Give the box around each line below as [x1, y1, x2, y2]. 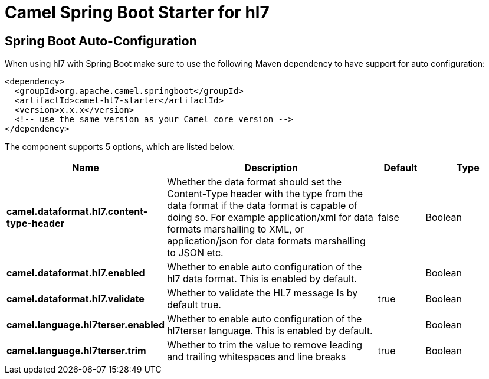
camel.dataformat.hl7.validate [6, 293, 145, 305]
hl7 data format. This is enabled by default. [167, 273, 357, 285]
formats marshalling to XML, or [167, 223, 304, 236]
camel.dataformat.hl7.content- [6, 205, 148, 218]
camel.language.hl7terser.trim [6, 345, 146, 357]
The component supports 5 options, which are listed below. [5, 142, 235, 152]
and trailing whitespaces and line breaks [167, 351, 346, 363]
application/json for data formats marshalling [167, 235, 366, 247]
